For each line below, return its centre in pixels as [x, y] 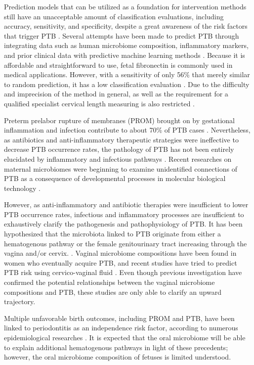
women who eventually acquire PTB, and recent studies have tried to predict [121, 262]
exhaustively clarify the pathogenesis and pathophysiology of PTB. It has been [123, 224]
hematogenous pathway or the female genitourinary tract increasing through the [126, 243]
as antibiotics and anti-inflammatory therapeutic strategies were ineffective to [121, 139]
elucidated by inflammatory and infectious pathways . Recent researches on [118, 159]
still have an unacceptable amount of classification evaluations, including [114, 16]
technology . [22, 188]
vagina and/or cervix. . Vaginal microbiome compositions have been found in [120, 253]
